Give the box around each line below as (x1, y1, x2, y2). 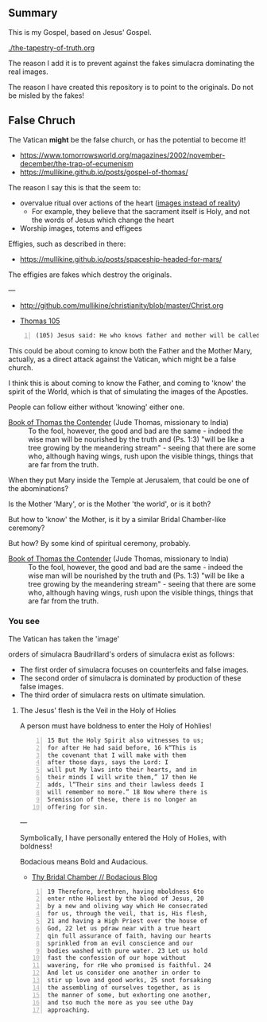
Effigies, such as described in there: (8, 239, 126, 248)
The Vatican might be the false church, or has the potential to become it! (8, 135, 246, 144)
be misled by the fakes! (8, 91, 85, 100)
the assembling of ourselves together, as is (47, 983, 201, 992)
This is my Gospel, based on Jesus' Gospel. (8, 27, 152, 37)
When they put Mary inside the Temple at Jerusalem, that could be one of (8, 475, 250, 485)
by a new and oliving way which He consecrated (47, 903, 208, 911)
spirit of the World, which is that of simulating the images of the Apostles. (8, 386, 249, 396)
